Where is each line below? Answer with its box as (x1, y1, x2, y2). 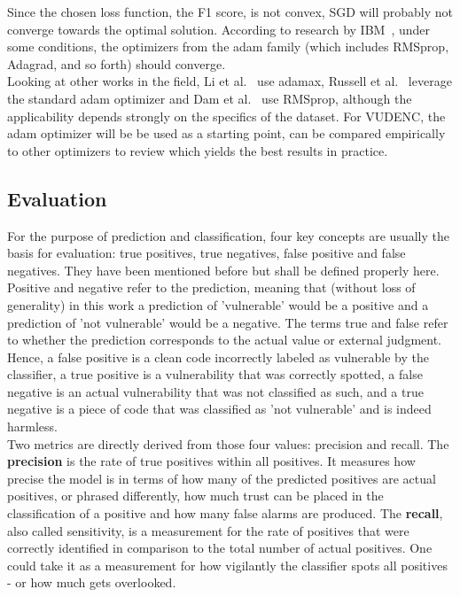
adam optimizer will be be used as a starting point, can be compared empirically (7, 124, 446, 143)
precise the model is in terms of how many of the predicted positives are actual (7, 469, 436, 487)
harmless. (7, 417, 58, 436)
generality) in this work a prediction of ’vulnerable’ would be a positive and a (7, 295, 429, 314)
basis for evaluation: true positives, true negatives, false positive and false (7, 244, 406, 262)
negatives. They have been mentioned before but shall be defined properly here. (7, 260, 440, 279)
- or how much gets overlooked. (7, 573, 176, 592)
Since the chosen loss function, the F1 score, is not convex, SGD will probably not (7, 3, 454, 20)
